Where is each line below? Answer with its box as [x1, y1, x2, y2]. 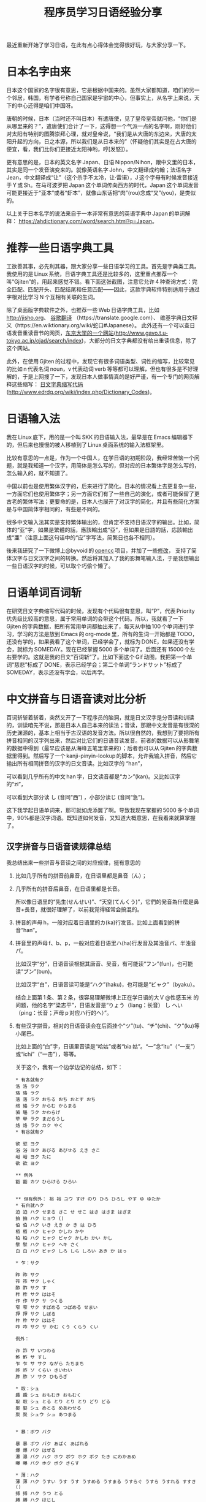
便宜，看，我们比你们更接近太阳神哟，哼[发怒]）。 [6, 145, 132, 153]
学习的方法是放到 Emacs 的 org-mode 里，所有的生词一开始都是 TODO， [17, 630, 198, 637]
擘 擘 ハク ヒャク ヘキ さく [15, 1242, 80, 1248]
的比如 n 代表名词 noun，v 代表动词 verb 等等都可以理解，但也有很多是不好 [6, 365, 193, 373]
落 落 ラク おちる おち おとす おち [15, 1096, 96, 1102]
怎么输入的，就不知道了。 [6, 469, 71, 477]
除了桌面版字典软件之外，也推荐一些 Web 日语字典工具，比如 [6, 306, 159, 314]
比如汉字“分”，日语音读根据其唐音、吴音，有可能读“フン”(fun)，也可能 [15, 960, 193, 967]
